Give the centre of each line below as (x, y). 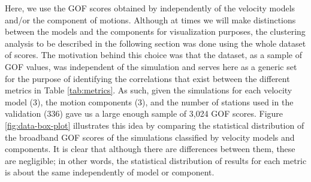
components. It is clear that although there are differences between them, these (150, 149)
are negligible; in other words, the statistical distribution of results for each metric (156, 160)
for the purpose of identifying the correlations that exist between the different (147, 78)
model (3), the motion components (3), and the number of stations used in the (149, 101)
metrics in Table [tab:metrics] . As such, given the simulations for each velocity (149, 90)
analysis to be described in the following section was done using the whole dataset (155, 43)
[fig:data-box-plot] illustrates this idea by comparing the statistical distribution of (155, 125)
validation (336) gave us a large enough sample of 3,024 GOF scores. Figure (144, 113)
